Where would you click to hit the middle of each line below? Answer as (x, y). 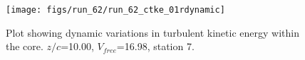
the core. (25, 46)
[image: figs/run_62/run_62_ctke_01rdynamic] (115, 10)
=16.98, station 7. (155, 46)
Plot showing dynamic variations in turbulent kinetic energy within (152, 32)
